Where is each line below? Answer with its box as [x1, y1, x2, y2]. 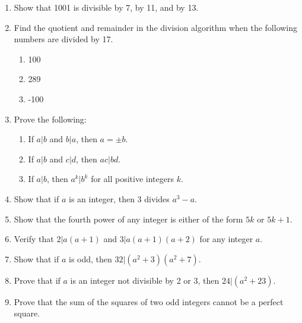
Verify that [14, 233, 54, 245]
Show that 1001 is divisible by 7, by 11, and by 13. [14, 1, 199, 13]
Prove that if [14, 274, 61, 286]
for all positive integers [91, 173, 174, 185]
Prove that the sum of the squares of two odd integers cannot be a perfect [14, 295, 284, 308]
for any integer [199, 233, 253, 245]
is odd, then [68, 252, 112, 265]
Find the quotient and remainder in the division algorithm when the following [14, 21, 298, 33]
